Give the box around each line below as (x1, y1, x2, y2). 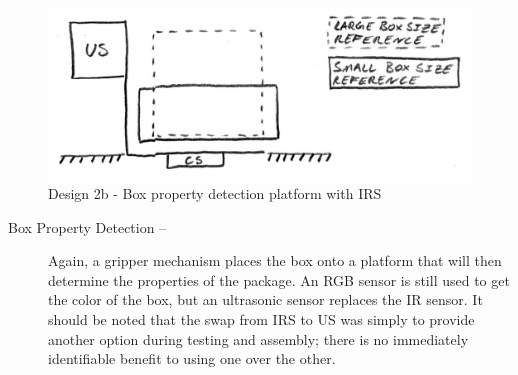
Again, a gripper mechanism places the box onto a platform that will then (48, 250, 502, 271)
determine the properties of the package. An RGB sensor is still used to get (48, 269, 510, 290)
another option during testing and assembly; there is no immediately (48, 328, 469, 349)
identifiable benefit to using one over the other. (48, 348, 336, 369)
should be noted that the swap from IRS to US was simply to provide (48, 308, 475, 329)
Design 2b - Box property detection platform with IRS (48, 183, 382, 204)
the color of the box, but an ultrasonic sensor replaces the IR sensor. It (48, 289, 483, 310)
